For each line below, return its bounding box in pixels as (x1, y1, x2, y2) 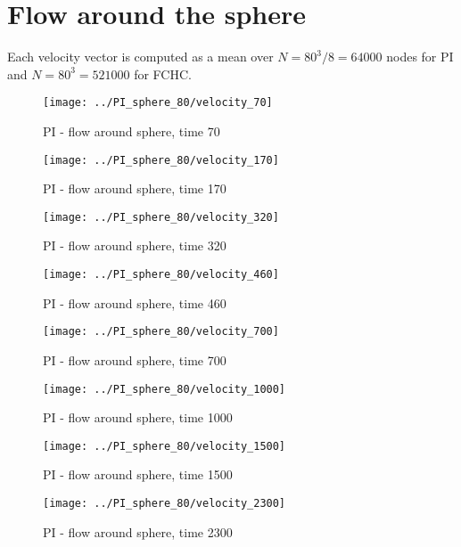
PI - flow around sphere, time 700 (43, 350, 226, 369)
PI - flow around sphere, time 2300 (43, 522, 233, 541)
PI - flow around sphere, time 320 (43, 236, 226, 255)
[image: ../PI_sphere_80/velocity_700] (43, 325, 279, 339)
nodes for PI (386, 47, 454, 66)
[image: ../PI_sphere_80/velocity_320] (43, 210, 279, 224)
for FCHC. (134, 64, 192, 83)
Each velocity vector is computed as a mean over (7, 47, 274, 66)
